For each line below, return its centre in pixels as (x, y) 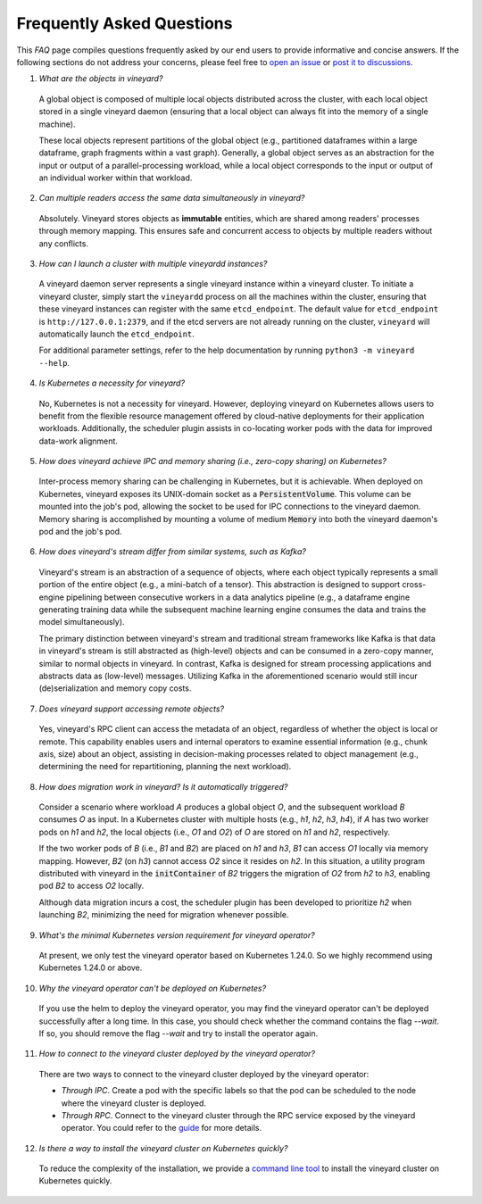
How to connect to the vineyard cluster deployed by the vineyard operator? (177, 1054)
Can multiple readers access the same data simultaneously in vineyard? (172, 198)
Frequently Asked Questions (125, 23)
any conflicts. (64, 243)
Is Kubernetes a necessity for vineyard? (112, 383)
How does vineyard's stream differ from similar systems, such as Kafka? (173, 552)
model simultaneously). (82, 622)
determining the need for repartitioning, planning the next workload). (165, 767)
